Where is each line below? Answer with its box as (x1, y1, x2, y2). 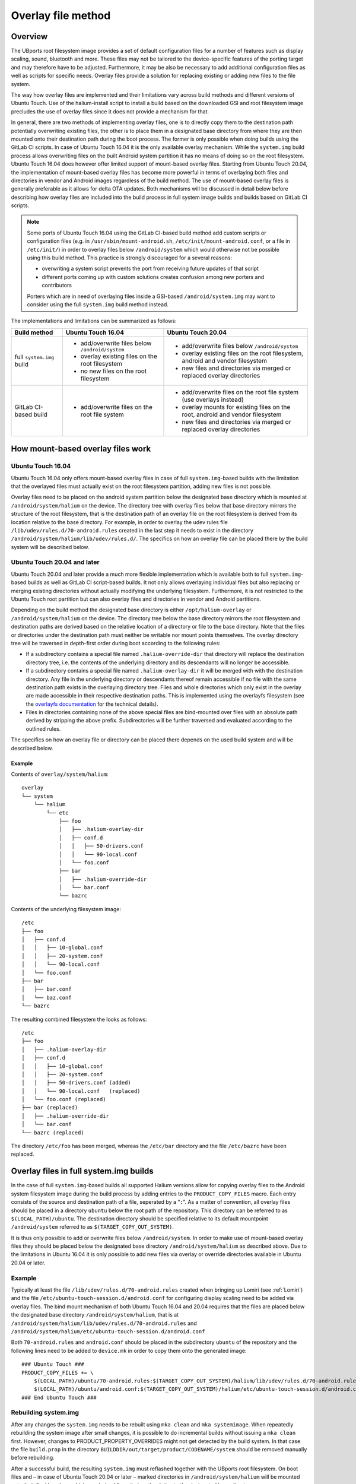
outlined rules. (26, 725, 61, 733)
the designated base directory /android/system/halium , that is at (11, 1311, 179, 1318)
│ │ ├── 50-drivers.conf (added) (21, 1079, 132, 1086)
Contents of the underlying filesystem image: (11, 905, 122, 912)
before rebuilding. (11, 1454, 55, 1461)
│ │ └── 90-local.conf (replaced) (21, 1087, 141, 1095)
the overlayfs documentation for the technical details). (26, 700, 158, 708)
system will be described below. (11, 543, 90, 550)
